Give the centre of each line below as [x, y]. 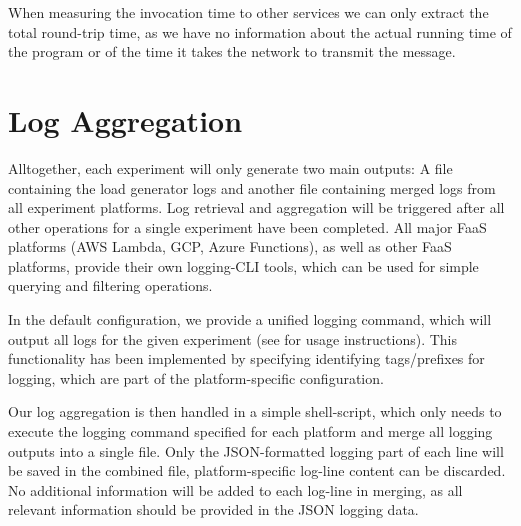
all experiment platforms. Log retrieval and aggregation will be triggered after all [256, 207]
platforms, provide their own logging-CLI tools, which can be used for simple [243, 265]
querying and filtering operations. [110, 285]
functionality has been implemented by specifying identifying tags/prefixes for [246, 358]
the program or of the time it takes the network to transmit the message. [232, 51]
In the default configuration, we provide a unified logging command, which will [250, 319]
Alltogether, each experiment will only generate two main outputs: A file [230, 167]
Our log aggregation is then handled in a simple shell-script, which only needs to [255, 411]
